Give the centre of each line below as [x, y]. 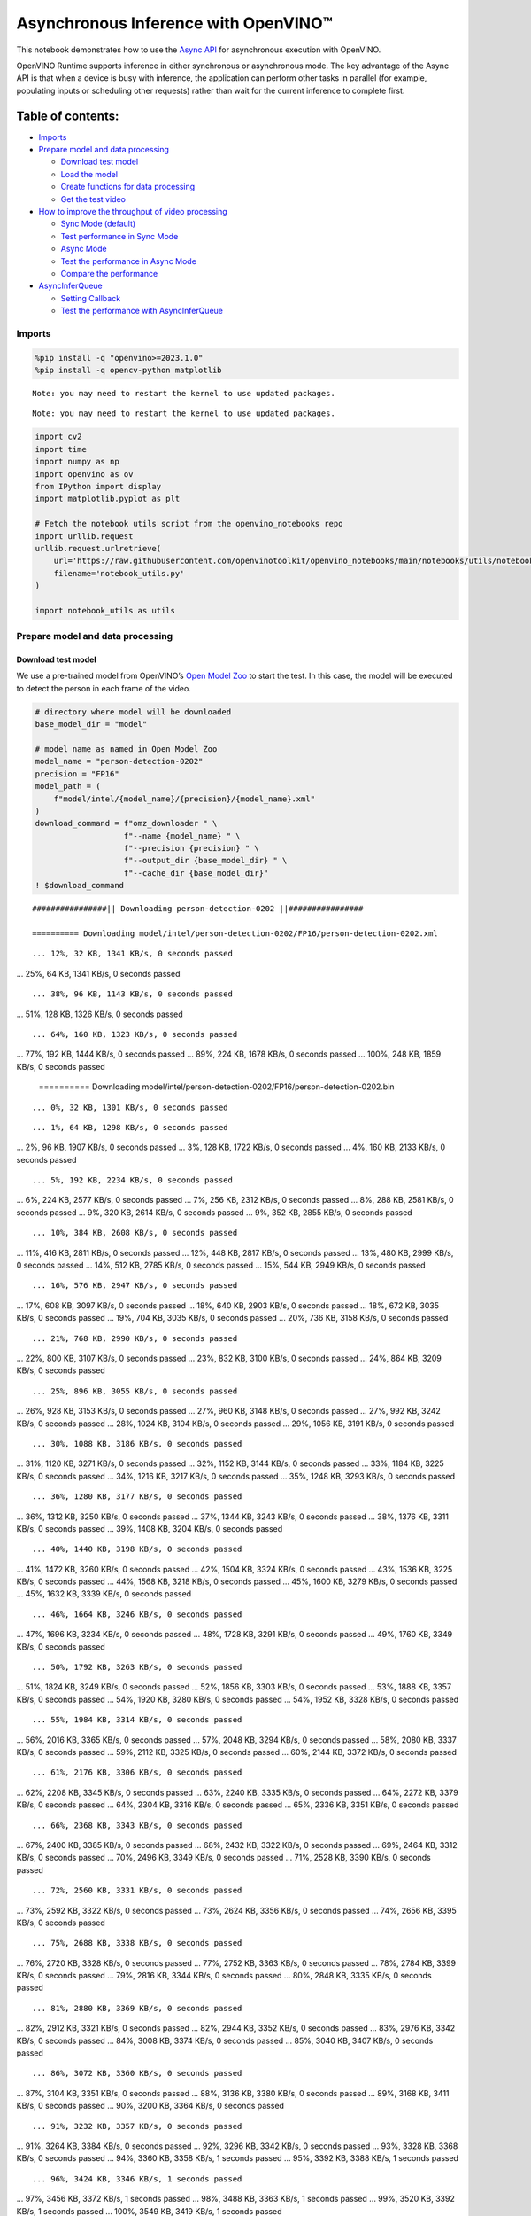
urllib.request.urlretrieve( [98, 548]
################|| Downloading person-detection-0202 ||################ [198, 909]
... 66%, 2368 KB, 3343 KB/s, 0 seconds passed [137, 1825]
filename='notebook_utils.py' [119, 573]
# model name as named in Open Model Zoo [126, 749]
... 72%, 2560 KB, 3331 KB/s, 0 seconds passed [137, 1891]
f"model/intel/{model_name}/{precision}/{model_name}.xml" [185, 799]
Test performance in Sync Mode [119, 236]
